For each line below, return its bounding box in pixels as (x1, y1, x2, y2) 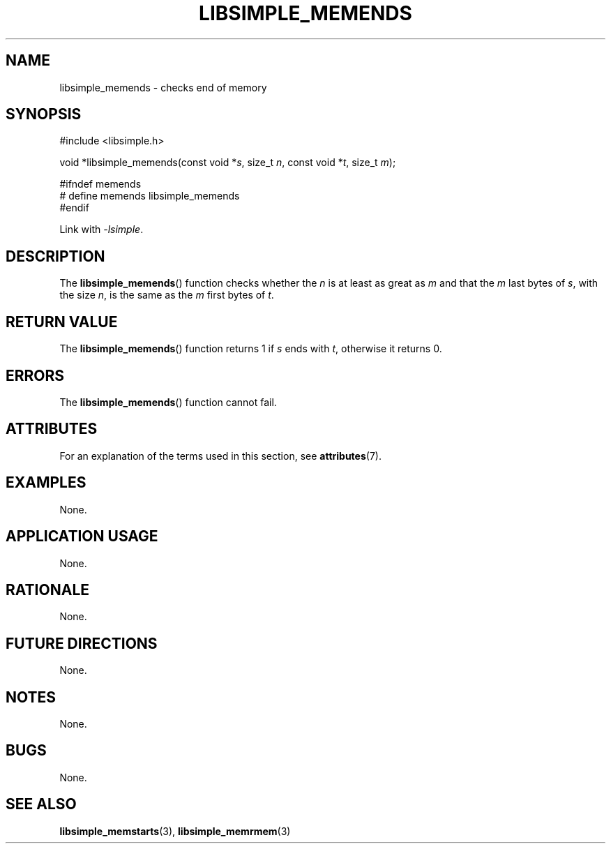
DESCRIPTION (6, 247, 105, 265)
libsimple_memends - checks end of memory (59, 81, 267, 93)
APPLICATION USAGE (6, 527, 158, 546)
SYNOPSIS (6, 105, 82, 123)
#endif (59, 202, 89, 214)
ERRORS (6, 366, 65, 384)
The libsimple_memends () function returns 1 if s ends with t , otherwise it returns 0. (59, 343, 442, 355)
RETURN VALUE (6, 313, 118, 331)
